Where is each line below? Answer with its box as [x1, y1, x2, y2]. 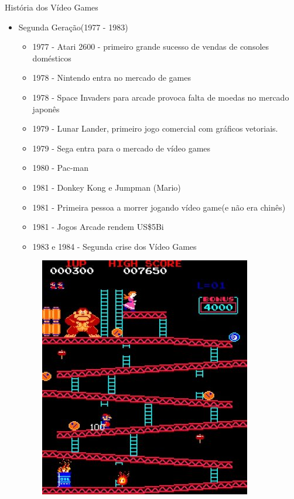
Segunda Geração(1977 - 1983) [18, 20, 128, 33]
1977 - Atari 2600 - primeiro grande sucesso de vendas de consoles [32, 40, 269, 53]
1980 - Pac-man [32, 161, 89, 174]
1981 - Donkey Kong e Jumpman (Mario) [32, 181, 181, 193]
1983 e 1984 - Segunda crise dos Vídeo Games [32, 240, 197, 252]
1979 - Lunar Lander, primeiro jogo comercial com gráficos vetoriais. [32, 122, 278, 135]
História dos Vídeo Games [5, 1, 98, 13]
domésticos [32, 51, 71, 64]
